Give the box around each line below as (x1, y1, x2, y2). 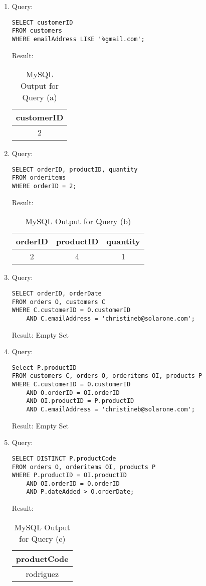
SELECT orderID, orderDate (12, 289, 102, 297)
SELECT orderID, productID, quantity (12, 166, 138, 173)
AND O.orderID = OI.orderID (26, 389, 120, 396)
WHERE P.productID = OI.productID (12, 472, 127, 479)
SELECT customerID (12, 19, 73, 26)
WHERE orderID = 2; (12, 183, 77, 190)
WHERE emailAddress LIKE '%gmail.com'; (12, 35, 145, 43)
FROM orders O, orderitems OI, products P (12, 463, 156, 471)
